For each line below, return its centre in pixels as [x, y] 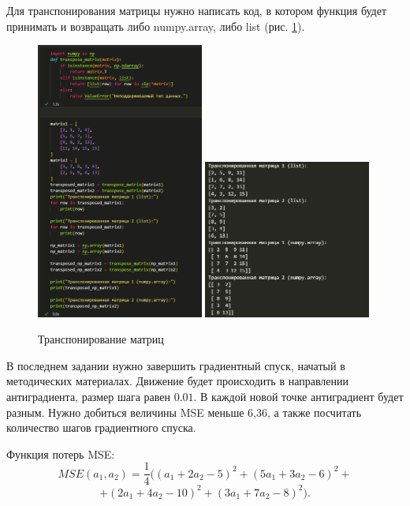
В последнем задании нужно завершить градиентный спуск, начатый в [176, 365]
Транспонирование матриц [101, 339]
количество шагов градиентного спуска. [101, 427]
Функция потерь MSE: [61, 454]
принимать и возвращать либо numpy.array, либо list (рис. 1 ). [156, 26]
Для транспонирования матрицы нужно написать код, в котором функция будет [197, 10]
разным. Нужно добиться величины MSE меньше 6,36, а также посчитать [184, 412]
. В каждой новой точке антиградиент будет [298, 396]
